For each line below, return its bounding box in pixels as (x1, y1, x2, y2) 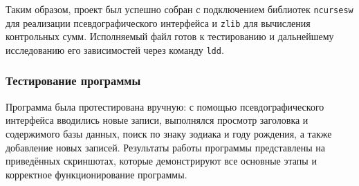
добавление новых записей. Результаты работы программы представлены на (6, 140, 325, 154)
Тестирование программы (6, 72, 141, 89)
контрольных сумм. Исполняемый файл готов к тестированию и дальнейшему (6, 29, 334, 44)
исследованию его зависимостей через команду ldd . (6, 42, 224, 57)
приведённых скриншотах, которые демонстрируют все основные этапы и (6, 154, 317, 168)
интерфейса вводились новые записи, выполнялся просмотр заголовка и (6, 113, 309, 127)
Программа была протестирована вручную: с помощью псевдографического (6, 99, 324, 113)
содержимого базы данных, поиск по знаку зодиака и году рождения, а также (6, 126, 332, 140)
